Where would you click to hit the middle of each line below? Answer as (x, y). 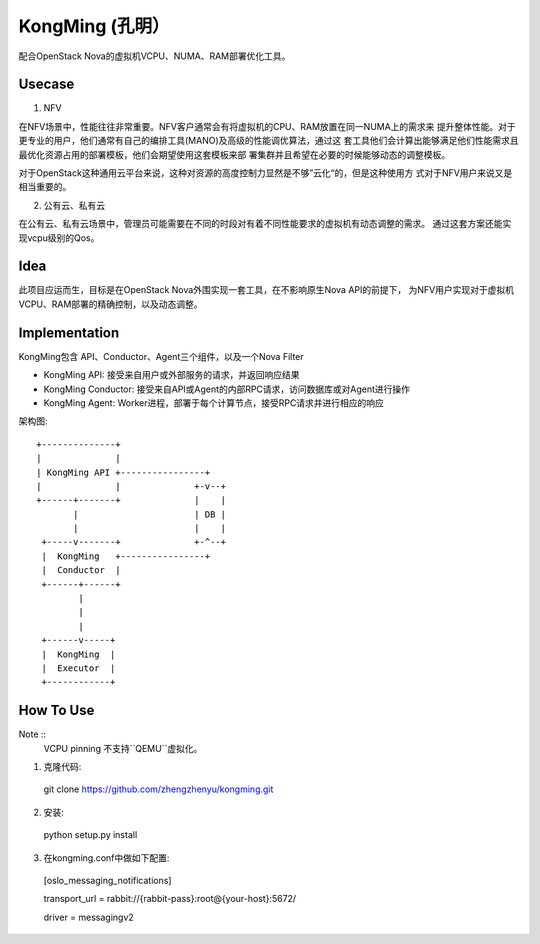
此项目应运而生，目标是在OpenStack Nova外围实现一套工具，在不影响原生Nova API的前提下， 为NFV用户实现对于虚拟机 (266, 290)
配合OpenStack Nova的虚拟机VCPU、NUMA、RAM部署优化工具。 (154, 56)
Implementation (69, 332)
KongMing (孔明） (94, 26)
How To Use (56, 710)
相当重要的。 (45, 187)
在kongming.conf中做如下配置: (106, 857)
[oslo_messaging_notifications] (107, 881)
